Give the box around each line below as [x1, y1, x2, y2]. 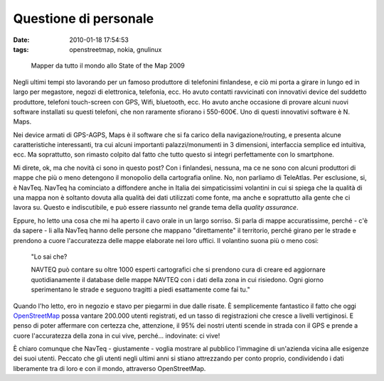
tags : [13, 45, 29, 53]
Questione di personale [13, 11, 154, 26]
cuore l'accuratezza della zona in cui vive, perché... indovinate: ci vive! [13, 331, 220, 340]
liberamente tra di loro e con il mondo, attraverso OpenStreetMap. [13, 364, 206, 372]
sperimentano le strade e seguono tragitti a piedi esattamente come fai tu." [31, 285, 250, 294]
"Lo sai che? [31, 252, 68, 261]
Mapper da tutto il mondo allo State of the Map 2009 [31, 61, 185, 70]
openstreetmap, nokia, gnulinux [69, 45, 162, 53]
